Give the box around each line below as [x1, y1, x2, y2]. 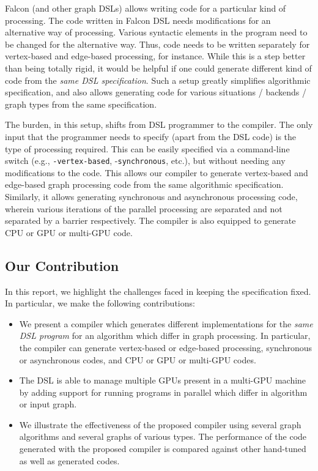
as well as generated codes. [19, 454, 120, 467]
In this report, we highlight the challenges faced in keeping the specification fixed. [5, 284, 311, 297]
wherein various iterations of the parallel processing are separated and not [5, 202, 283, 215]
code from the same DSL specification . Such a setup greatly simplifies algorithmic [5, 73, 311, 86]
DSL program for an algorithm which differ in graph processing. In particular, [19, 329, 311, 342]
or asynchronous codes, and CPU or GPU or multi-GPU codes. [19, 353, 256, 366]
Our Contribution [5, 256, 119, 275]
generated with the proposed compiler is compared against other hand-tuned [19, 442, 306, 455]
